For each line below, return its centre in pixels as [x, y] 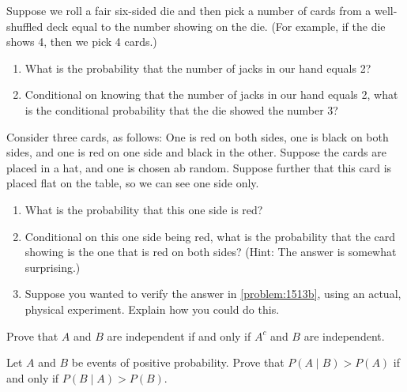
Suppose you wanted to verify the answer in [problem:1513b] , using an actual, [213, 294]
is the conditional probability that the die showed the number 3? [181, 109]
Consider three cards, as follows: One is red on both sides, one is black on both [198, 136]
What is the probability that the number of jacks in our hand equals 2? [198, 68]
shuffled [25, 26]
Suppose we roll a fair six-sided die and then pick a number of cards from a [189, 10]
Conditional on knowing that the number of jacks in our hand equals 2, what [211, 94]
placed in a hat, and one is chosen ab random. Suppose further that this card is [199, 167]
